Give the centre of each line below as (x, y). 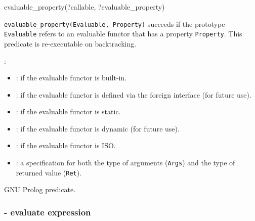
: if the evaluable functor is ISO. (66, 145)
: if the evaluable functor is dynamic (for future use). (98, 128)
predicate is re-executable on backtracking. (70, 43)
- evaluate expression (48, 212)
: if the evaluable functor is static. (68, 112)
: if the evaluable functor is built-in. (71, 78)
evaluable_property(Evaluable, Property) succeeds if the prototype (115, 24)
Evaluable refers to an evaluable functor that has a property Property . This (123, 34)
